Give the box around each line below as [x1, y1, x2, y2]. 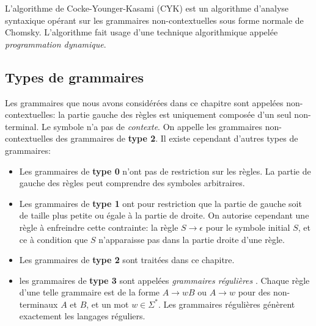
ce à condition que [19, 233, 88, 245]
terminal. [5, 120, 39, 132]
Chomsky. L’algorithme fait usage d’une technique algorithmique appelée [5, 26, 278, 38]
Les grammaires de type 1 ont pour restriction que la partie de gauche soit [19, 197, 302, 209]
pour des [238, 286, 271, 299]
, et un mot [86, 297, 129, 310]
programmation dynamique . [5, 37, 106, 50]
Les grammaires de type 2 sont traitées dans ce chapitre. [19, 253, 235, 266]
